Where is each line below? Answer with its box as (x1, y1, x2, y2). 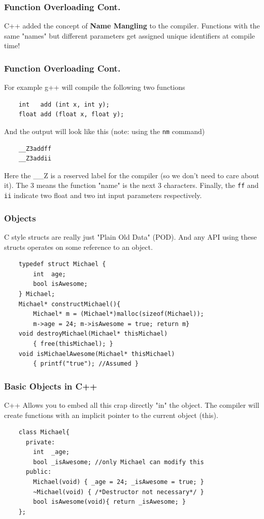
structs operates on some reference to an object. (4, 241, 153, 252)
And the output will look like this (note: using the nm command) (4, 126, 205, 136)
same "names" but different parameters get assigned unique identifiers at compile (4, 30, 255, 41)
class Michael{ (18, 429, 70, 436)
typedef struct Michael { (18, 261, 106, 268)
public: (25, 468, 52, 476)
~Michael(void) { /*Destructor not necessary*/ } (33, 488, 204, 496)
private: (25, 438, 55, 446)
